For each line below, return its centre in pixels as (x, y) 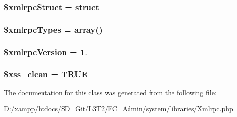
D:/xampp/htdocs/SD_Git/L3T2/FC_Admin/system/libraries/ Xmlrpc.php (118, 108)
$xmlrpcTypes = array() (53, 29)
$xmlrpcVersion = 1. (46, 51)
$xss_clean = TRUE (46, 74)
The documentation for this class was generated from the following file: (110, 92)
